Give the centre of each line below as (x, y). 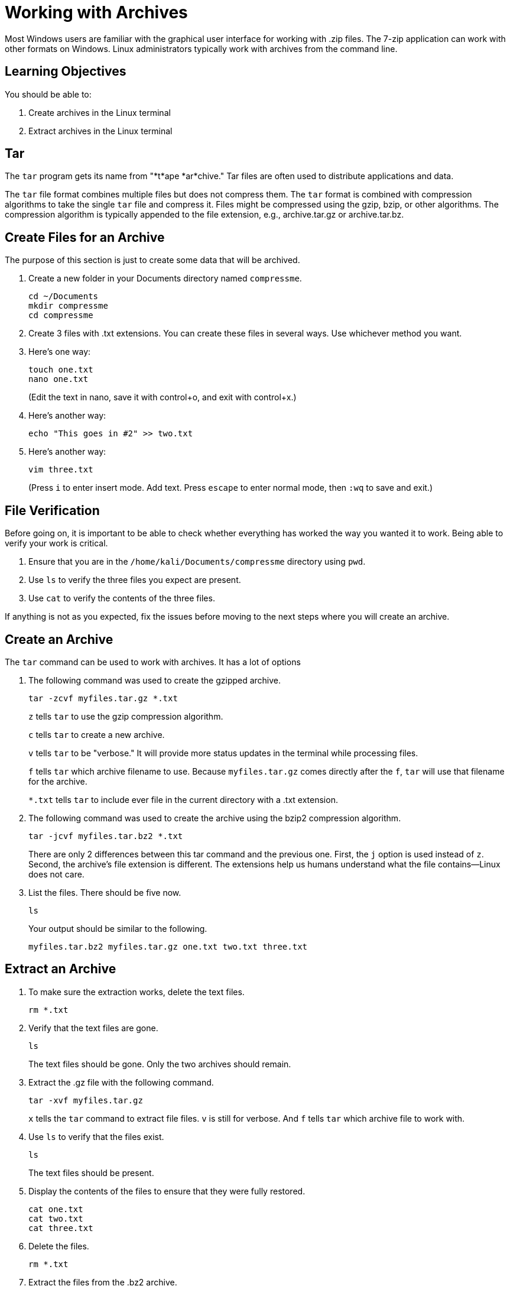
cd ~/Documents (64, 297)
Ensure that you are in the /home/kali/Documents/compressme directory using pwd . (197, 562)
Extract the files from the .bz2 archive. (103, 1282)
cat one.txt (56, 1209)
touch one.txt (61, 370)
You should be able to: (48, 94)
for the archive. (58, 781)
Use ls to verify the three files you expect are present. (135, 580)
